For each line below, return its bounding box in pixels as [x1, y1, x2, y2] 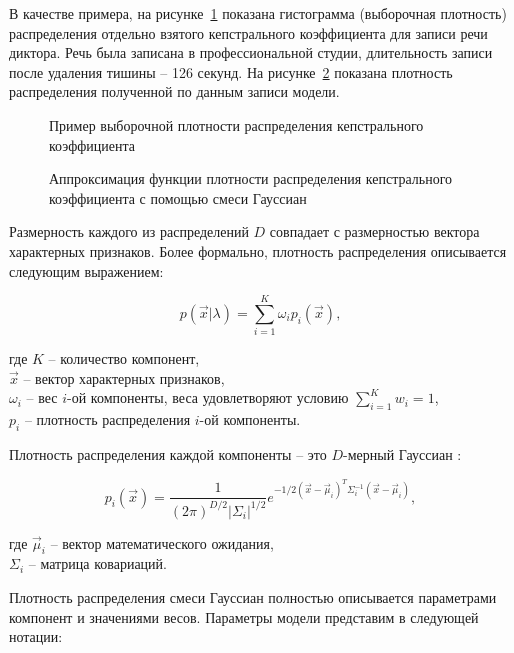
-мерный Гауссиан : [343, 444, 462, 465]
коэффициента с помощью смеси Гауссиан [49, 187, 307, 208]
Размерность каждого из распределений [9, 221, 249, 242]
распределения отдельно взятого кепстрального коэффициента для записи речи [9, 22, 488, 43]
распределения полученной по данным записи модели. [9, 81, 340, 102]
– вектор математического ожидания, [50, 532, 274, 553]
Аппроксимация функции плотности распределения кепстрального [49, 168, 453, 189]
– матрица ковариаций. [28, 553, 167, 574]
